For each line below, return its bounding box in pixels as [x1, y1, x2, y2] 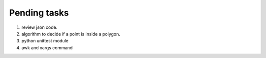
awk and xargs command [21, 44, 73, 51]
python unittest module [21, 38, 68, 44]
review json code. [21, 24, 58, 30]
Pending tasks [9, 7, 69, 18]
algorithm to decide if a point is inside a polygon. [21, 31, 121, 37]
